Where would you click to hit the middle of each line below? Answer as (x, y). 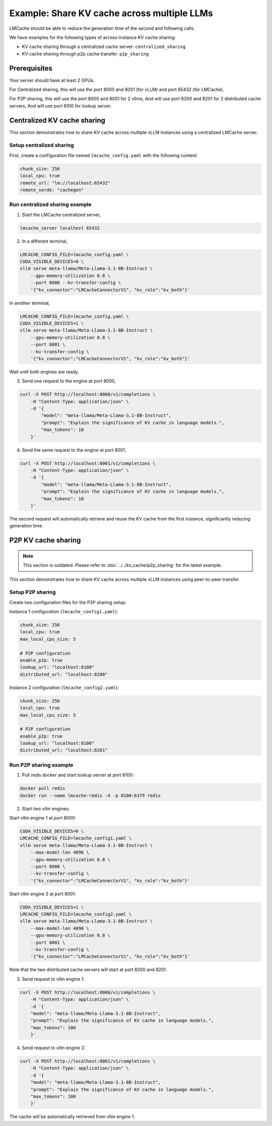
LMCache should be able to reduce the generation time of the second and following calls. (102, 28)
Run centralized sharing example (50, 204)
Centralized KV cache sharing (57, 120)
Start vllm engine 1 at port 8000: (43, 818)
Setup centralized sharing (42, 145)
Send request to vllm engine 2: (54, 1048)
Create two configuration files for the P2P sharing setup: (68, 602)
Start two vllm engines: (46, 809)
